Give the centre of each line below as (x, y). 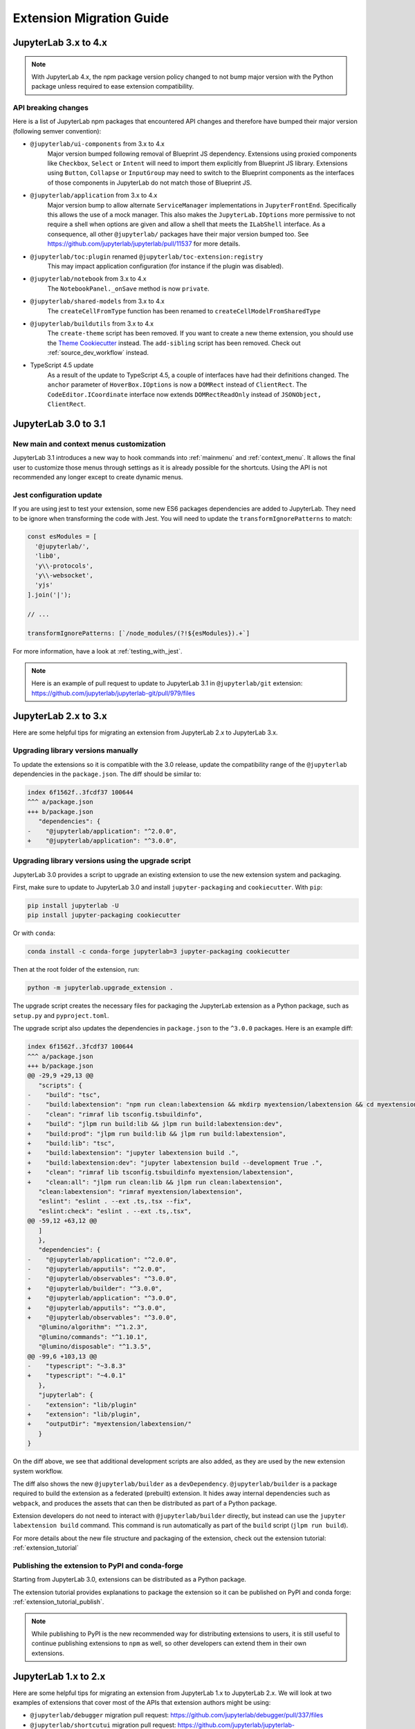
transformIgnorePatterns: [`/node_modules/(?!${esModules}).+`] (139, 634)
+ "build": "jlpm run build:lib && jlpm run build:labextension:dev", (155, 1124)
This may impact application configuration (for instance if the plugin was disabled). (165, 266)
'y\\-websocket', (64, 575)
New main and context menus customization (89, 444)
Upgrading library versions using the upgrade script (102, 861)
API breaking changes (51, 108)
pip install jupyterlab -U (73, 906)
